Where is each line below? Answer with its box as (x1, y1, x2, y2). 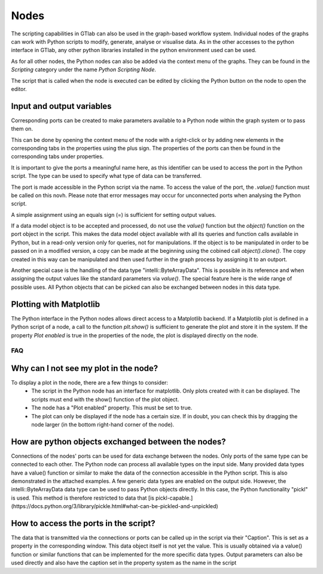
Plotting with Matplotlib (11, 299, 100, 309)
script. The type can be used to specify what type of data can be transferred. (11, 173, 202, 180)
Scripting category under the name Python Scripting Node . (11, 66, 157, 73)
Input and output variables (11, 101, 112, 111)
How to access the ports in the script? (11, 518, 156, 528)
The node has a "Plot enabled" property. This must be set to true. (31, 404, 193, 412)
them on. (11, 125, 33, 132)
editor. (11, 85, 27, 92)
